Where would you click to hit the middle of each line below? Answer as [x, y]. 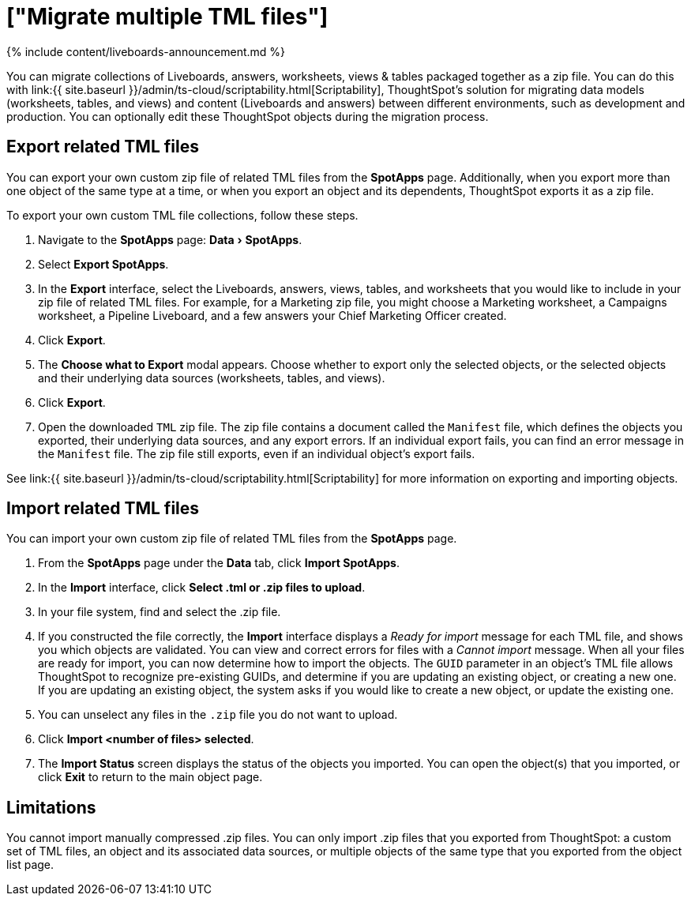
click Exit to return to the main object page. [150, 777]
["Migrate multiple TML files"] [167, 17]
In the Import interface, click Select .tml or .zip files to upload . [202, 588]
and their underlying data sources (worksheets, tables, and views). [212, 378]
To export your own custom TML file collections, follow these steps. [182, 215]
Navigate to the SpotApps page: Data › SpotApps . [170, 239]
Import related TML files [103, 509]
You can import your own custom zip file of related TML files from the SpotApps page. [232, 539]
